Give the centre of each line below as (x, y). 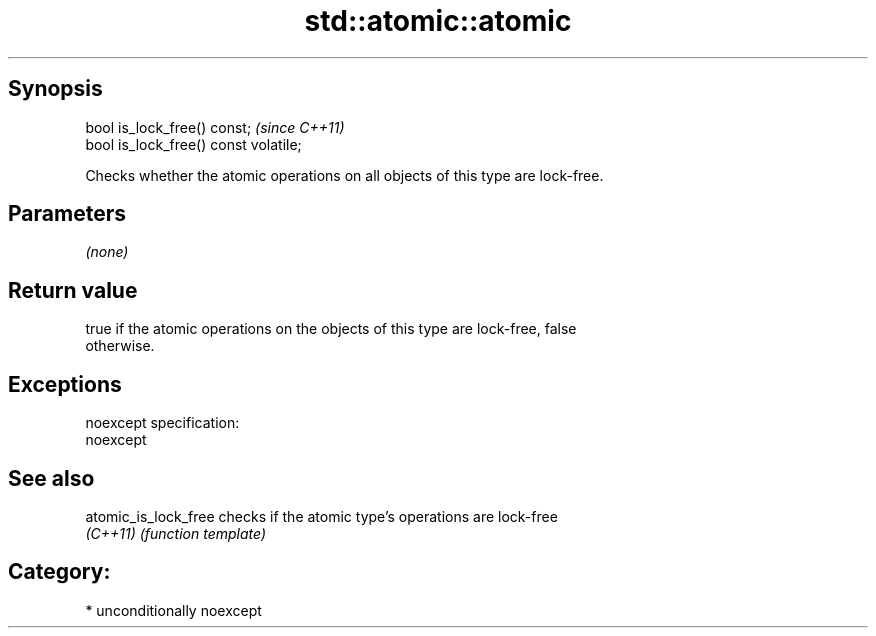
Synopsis (55, 89)
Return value (73, 290)
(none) (107, 252)
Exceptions (65, 384)
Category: (59, 572)
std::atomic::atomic (438, 21)
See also (51, 478)
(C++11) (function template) (176, 533)
